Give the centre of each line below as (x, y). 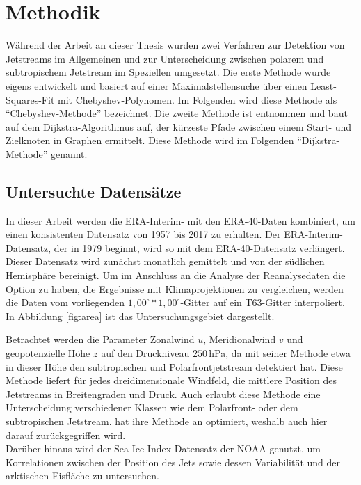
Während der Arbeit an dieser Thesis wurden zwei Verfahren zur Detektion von (175, 45)
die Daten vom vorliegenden (65, 302)
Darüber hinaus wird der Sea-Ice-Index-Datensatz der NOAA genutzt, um (163, 448)
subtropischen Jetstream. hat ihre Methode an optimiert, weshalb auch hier (167, 421)
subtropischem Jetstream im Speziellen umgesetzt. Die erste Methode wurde (168, 72)
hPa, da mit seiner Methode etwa (280, 353)
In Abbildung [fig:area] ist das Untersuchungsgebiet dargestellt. (140, 316)
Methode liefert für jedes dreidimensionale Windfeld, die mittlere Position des (171, 380)
